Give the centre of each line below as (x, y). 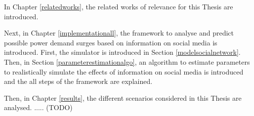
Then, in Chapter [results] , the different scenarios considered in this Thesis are (123, 97)
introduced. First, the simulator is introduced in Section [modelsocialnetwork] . (122, 52)
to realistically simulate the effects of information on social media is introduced (124, 71)
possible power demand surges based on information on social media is (111, 42)
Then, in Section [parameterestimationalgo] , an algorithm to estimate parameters (127, 61)
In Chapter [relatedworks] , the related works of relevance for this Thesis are (119, 6)
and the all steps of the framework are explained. (78, 81)
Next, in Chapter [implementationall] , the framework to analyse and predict (119, 33)
